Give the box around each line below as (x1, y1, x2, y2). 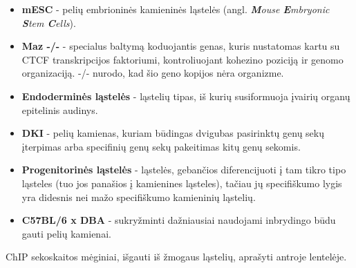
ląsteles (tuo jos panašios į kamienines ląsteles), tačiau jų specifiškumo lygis (21, 175, 342, 190)
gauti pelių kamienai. (21, 226, 111, 240)
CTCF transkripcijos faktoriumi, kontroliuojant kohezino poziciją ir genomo (21, 52, 344, 66)
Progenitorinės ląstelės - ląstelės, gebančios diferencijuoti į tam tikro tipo (21, 162, 346, 177)
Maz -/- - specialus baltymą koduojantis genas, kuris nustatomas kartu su (21, 39, 340, 53)
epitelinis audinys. (21, 102, 98, 117)
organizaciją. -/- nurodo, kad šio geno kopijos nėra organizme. (21, 66, 284, 80)
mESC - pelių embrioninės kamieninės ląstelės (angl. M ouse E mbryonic (21, 2, 330, 16)
